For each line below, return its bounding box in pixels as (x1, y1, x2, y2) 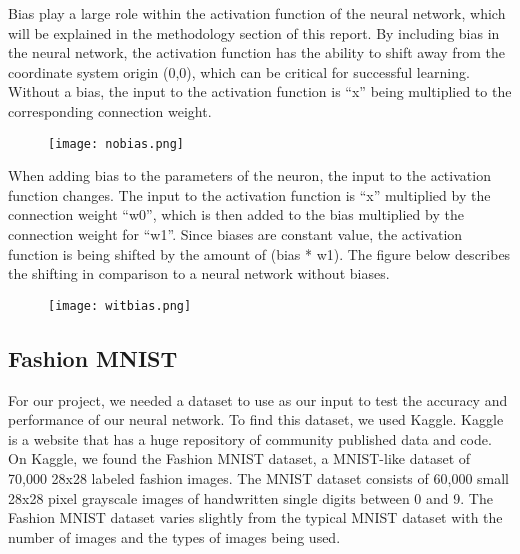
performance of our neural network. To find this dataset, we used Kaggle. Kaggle (8, 409, 504, 430)
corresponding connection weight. (8, 100, 212, 121)
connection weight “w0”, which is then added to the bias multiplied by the (8, 204, 464, 225)
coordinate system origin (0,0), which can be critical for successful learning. (8, 61, 470, 82)
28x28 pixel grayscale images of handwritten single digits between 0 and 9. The (8, 487, 493, 508)
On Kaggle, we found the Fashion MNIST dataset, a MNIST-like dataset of (8, 448, 471, 469)
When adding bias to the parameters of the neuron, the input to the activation (8, 165, 491, 186)
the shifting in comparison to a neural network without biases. (8, 263, 390, 284)
